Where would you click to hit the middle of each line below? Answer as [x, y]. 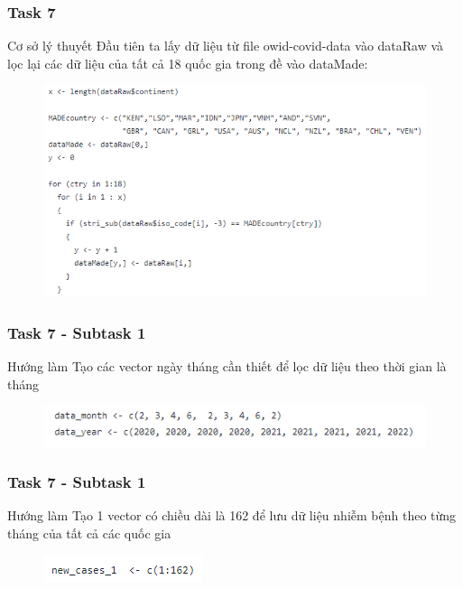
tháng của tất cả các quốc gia [89, 533]
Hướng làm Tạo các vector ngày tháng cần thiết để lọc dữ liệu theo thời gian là [227, 366]
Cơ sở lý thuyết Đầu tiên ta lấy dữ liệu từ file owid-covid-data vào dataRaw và [226, 46]
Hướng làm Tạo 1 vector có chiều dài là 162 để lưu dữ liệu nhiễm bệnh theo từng [232, 515]
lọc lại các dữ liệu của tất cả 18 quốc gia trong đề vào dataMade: [188, 63]
